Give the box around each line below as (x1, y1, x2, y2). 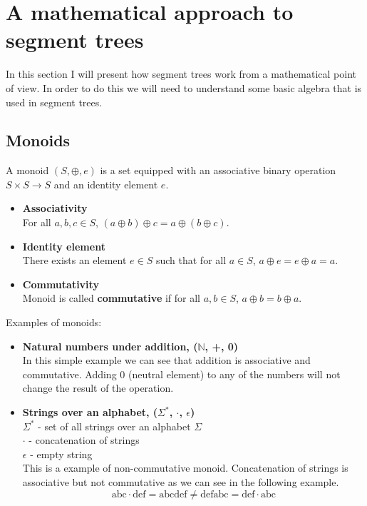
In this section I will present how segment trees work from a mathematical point (6, 66, 357, 81)
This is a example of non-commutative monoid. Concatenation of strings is (22, 460, 348, 475)
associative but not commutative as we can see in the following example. (22, 474, 339, 489)
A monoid (6, 163, 49, 178)
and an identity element (53, 176, 158, 191)
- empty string (30, 446, 93, 461)
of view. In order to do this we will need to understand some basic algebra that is (6, 80, 362, 95)
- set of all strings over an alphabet (38, 418, 191, 433)
